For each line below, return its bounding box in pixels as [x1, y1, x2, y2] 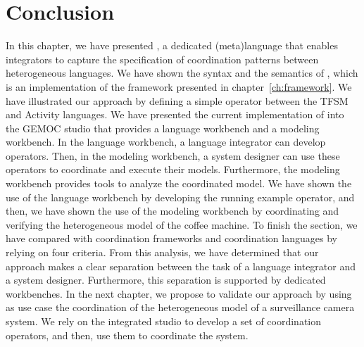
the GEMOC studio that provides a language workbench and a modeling [6, 120, 320, 135]
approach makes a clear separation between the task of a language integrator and [6, 258, 356, 273]
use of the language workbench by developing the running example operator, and [6, 189, 355, 204]
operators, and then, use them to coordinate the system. [6, 327, 249, 342]
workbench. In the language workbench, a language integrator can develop [6, 134, 326, 149]
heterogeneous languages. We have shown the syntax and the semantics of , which [6, 65, 358, 80]
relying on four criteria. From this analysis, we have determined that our [6, 245, 319, 260]
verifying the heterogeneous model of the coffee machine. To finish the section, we [6, 217, 358, 232]
